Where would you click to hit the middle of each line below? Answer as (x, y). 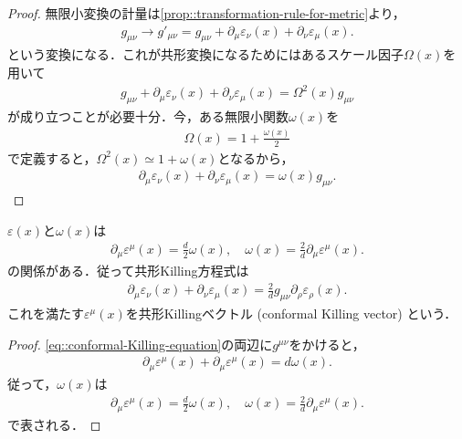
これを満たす (46, 314)
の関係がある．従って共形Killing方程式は (128, 271)
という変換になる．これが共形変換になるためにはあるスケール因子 (205, 54)
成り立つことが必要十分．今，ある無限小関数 (154, 115)
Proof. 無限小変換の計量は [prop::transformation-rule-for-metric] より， (206, 13)
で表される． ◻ (54, 424)
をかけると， (327, 344)
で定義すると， (52, 157)
